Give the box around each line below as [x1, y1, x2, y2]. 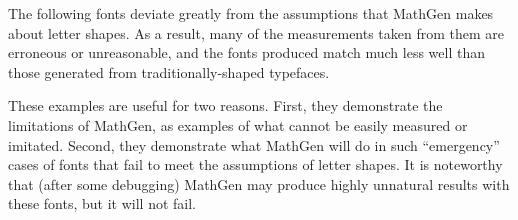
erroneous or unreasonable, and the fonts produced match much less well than [8, 42, 485, 63]
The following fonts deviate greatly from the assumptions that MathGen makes [8, 3, 494, 23]
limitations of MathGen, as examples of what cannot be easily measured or [8, 114, 468, 135]
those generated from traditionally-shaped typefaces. [8, 61, 330, 82]
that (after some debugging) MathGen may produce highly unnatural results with [8, 173, 510, 194]
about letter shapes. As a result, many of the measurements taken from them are [8, 22, 505, 43]
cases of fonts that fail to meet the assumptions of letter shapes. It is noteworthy [8, 154, 503, 175]
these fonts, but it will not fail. [8, 193, 197, 214]
